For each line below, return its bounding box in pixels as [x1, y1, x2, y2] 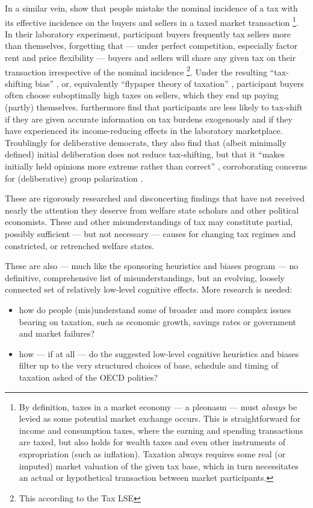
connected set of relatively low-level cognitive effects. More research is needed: [5, 283, 293, 296]
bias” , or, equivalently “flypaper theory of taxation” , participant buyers [35, 77, 304, 89]
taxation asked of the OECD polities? [19, 370, 158, 383]
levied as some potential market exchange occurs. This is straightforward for [19, 412, 301, 425]
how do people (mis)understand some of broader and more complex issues [19, 303, 291, 316]
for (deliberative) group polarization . [5, 171, 143, 184]
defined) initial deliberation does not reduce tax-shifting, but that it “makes [5, 148, 285, 160]
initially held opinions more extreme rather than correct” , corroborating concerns [5, 160, 308, 173]
